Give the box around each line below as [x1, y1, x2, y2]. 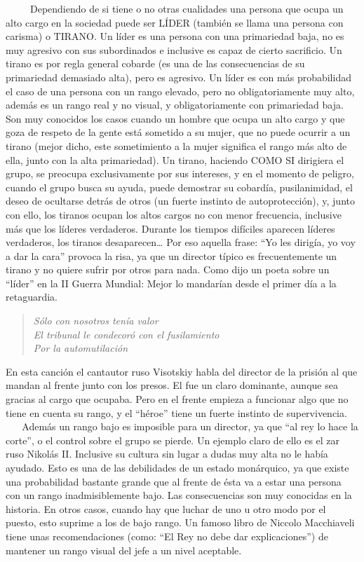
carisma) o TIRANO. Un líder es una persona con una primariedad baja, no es [6, 29, 344, 43]
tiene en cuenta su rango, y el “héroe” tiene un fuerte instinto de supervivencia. [6, 405, 347, 420]
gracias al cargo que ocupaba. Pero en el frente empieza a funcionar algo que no [6, 392, 349, 406]
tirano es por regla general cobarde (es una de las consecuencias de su [6, 56, 305, 71]
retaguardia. [6, 289, 58, 304]
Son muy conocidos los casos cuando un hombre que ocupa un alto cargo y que [6, 111, 345, 125]
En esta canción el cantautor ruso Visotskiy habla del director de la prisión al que [6, 364, 358, 378]
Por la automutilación [33, 341, 128, 355]
